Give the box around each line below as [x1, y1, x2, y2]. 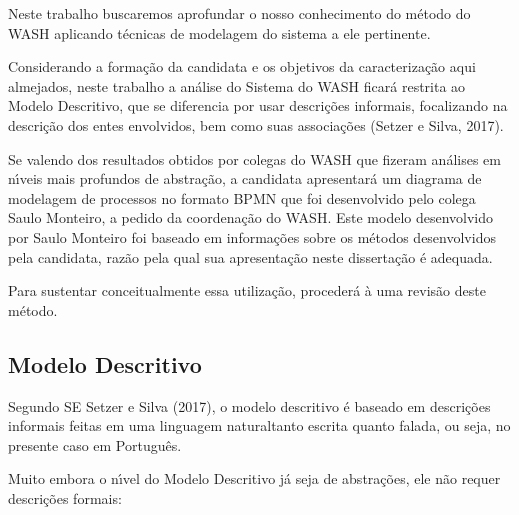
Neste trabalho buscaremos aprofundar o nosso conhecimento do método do [8, 3, 471, 23]
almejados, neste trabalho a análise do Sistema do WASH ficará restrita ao [8, 75, 466, 96]
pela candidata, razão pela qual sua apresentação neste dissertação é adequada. [8, 246, 493, 267]
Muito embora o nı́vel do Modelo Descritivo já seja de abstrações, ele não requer [8, 468, 501, 489]
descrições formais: [8, 487, 122, 508]
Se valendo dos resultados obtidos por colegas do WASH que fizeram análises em [8, 148, 501, 169]
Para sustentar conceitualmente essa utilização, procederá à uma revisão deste [8, 280, 486, 301]
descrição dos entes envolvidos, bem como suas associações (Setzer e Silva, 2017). [8, 114, 504, 135]
